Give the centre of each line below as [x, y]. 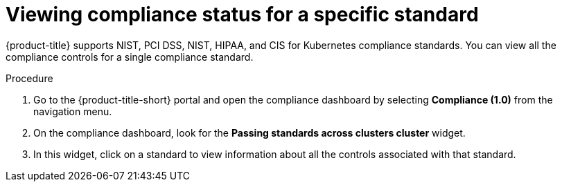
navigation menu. [73, 111]
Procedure [29, 78]
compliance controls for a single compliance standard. [130, 57]
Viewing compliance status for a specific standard [242, 14]
